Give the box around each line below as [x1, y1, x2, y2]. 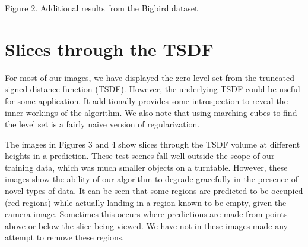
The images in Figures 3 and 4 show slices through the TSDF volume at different [5, 137, 300, 150]
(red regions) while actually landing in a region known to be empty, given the [5, 196, 287, 208]
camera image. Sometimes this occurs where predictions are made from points [5, 208, 288, 220]
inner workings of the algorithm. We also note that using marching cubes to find [5, 106, 297, 118]
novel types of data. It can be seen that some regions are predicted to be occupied [5, 185, 303, 197]
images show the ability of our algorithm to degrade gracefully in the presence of [5, 173, 298, 185]
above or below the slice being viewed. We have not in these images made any [5, 219, 288, 232]
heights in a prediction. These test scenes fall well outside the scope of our [5, 149, 275, 162]
